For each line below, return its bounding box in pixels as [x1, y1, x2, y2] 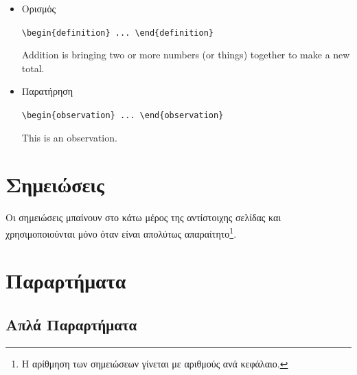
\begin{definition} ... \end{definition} [21, 27, 214, 38]
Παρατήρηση [21, 84, 73, 98]
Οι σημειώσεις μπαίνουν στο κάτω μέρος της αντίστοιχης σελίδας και [5, 210, 281, 225]
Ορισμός [21, 1, 56, 15]
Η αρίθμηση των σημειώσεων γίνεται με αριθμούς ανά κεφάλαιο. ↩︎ [21, 356, 288, 370]
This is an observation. [21, 130, 117, 144]
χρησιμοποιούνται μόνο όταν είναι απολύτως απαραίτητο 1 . [5, 225, 237, 240]
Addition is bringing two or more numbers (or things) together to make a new [21, 47, 350, 62]
